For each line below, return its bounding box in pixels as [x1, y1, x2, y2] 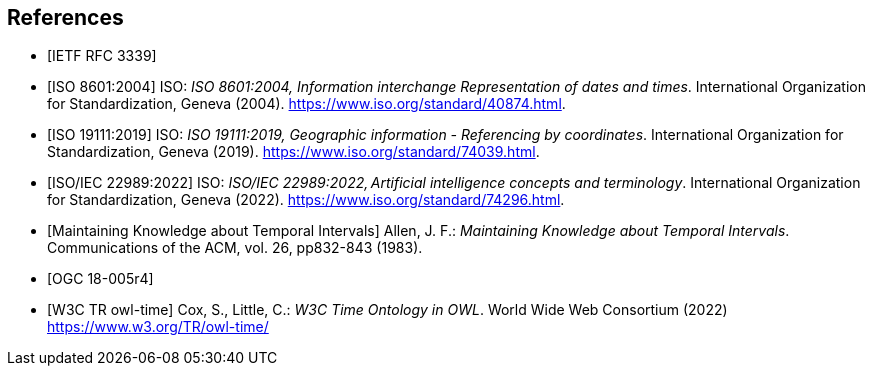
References [7, 5, 124, 30]
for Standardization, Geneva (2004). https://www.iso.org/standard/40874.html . [47, 95, 566, 113]
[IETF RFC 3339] [47, 47, 157, 65]
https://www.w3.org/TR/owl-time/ [47, 318, 269, 336]
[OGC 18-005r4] [47, 270, 154, 288]
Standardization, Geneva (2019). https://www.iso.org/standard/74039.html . [47, 143, 540, 161]
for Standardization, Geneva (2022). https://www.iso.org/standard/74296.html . [47, 191, 565, 209]
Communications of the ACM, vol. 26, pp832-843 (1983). [47, 239, 423, 257]
